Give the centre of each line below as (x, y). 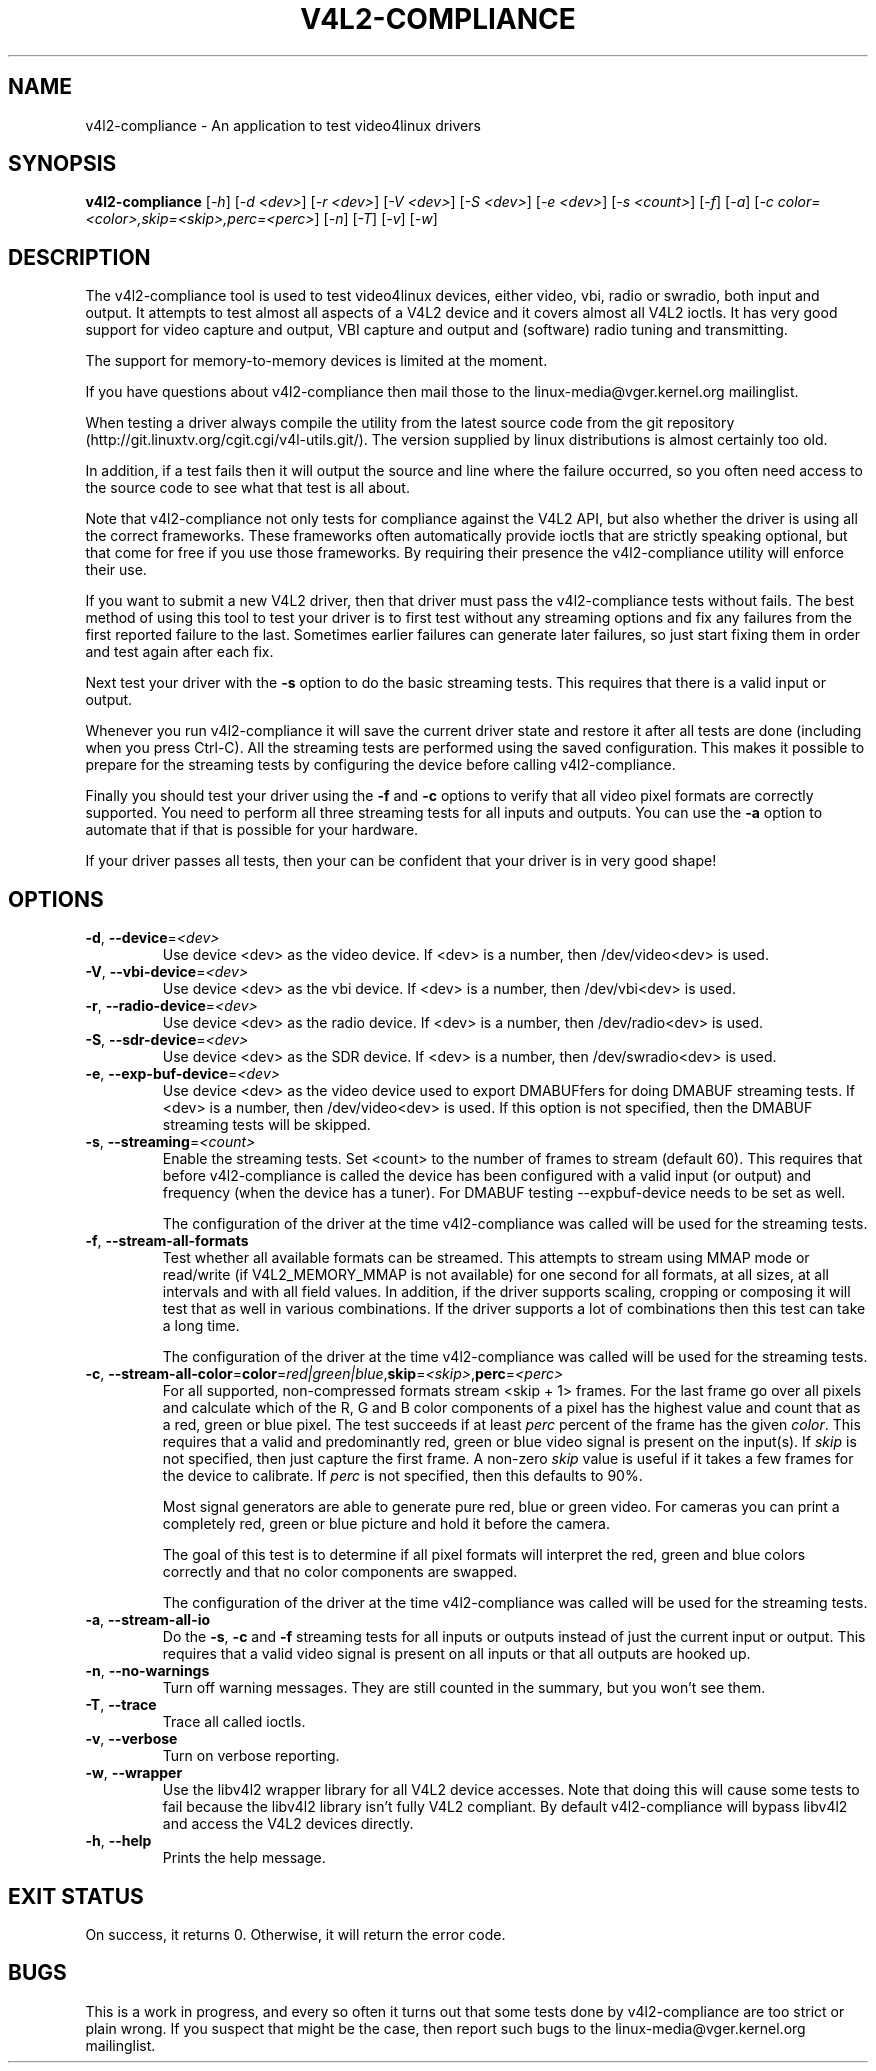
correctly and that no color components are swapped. (340, 1572)
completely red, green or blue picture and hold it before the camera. (386, 1524)
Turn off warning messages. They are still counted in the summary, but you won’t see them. (464, 1688)
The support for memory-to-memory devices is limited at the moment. (316, 361)
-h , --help (118, 1841)
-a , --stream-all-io (148, 1620)
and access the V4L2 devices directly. (288, 1824)
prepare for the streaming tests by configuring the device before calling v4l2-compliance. (380, 765)
